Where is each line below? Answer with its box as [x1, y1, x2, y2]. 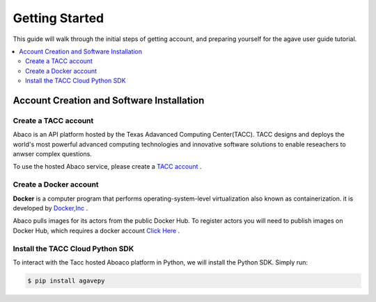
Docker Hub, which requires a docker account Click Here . [13, 226, 180, 235]
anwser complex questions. [13, 150, 92, 158]
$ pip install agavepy [27, 276, 105, 285]
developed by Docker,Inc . [13, 203, 88, 212]
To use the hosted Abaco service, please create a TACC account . [13, 162, 202, 171]
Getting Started [13, 10, 104, 26]
